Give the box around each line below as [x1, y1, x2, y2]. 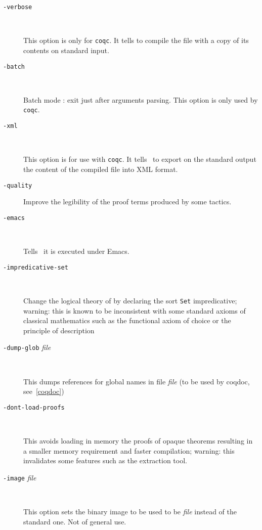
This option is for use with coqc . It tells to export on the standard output [23, 154, 256, 164]
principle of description [23, 325, 95, 335]
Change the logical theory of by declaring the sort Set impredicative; [23, 295, 237, 305]
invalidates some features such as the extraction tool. [23, 455, 187, 466]
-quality [3, 182, 32, 189]
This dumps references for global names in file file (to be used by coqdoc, [23, 376, 250, 386]
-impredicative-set [3, 263, 68, 271]
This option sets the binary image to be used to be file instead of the [23, 506, 237, 516]
